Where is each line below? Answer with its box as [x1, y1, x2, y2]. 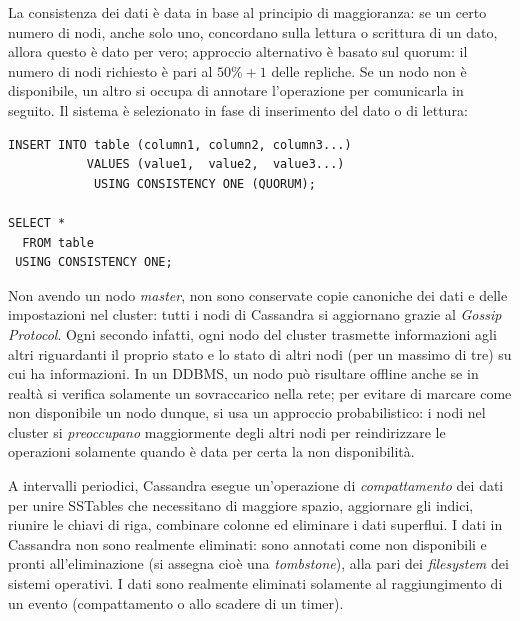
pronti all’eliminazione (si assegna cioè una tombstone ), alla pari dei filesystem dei [8, 553, 509, 574]
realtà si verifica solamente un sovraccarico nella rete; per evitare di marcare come [8, 382, 512, 403]
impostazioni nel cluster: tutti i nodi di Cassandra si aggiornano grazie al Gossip [8, 304, 502, 325]
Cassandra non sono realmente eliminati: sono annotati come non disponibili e [8, 533, 487, 554]
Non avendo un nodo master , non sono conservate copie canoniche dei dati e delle [8, 284, 508, 305]
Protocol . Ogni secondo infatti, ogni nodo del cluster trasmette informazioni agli [8, 323, 497, 344]
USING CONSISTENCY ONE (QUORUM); [93, 176, 316, 191]
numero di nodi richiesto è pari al [8, 60, 213, 81]
